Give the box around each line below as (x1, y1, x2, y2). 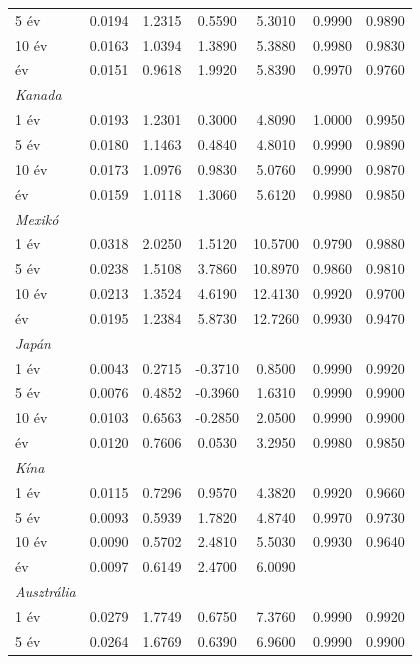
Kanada (15, 84, 62, 105)
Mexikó (15, 208, 59, 229)
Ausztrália (15, 581, 76, 602)
